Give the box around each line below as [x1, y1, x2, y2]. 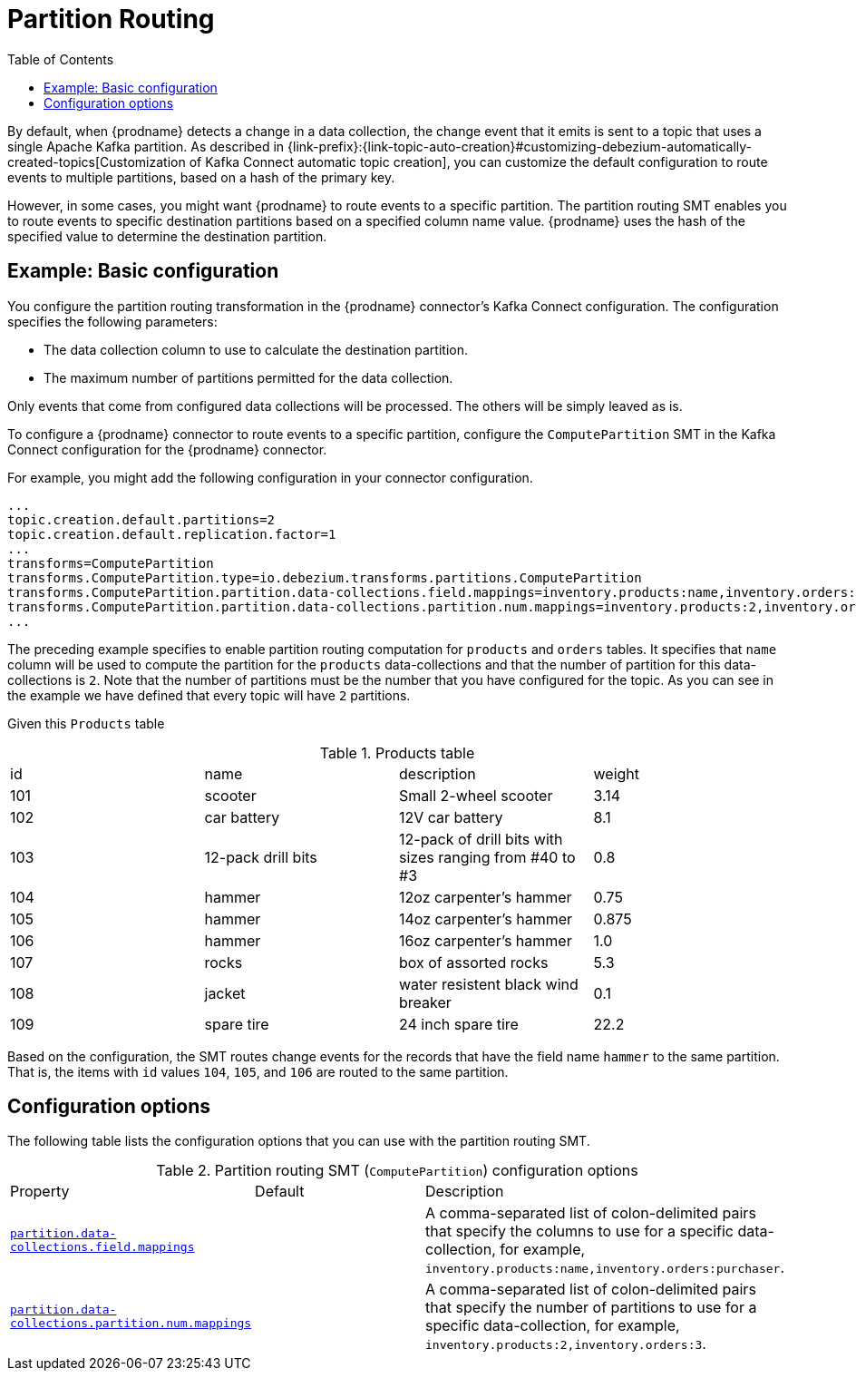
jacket [204, 983, 246, 1002]
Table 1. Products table [319, 743, 475, 762]
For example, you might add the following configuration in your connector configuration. [7, 469, 533, 485]
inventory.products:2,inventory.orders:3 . [425, 1334, 706, 1354]
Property [10, 1182, 70, 1201]
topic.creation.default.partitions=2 [7, 512, 276, 527]
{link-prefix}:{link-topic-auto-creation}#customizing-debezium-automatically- [287, 138, 752, 154]
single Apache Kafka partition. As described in [7, 138, 285, 154]
